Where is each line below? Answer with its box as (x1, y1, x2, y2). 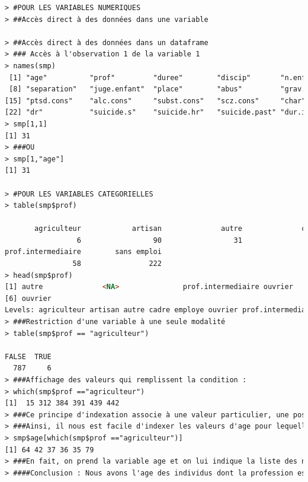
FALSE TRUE (5, 352, 52, 361)
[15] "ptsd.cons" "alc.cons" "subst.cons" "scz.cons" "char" (5, 96, 306, 105)
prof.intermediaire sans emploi (5, 248, 162, 256)
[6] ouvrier (5, 294, 52, 303)
